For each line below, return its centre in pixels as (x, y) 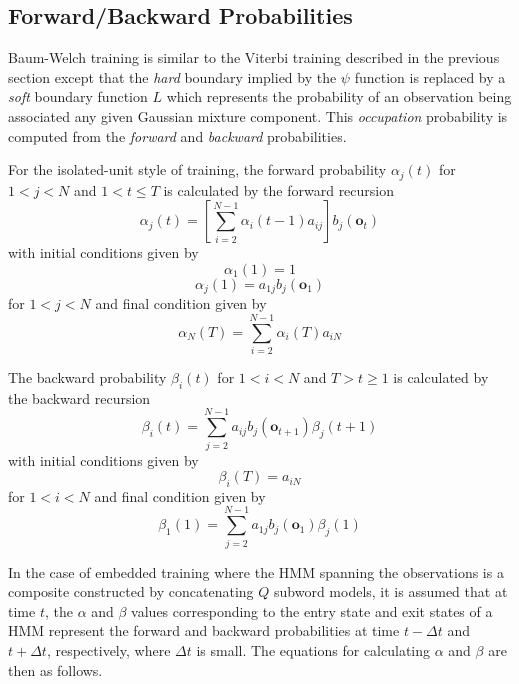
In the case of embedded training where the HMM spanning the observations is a (256, 571)
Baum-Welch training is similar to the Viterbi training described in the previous (254, 57)
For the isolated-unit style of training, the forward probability (197, 169)
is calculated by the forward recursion (279, 189)
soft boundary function (78, 96)
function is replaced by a (430, 76)
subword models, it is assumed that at (390, 591)
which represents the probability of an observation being (339, 96)
